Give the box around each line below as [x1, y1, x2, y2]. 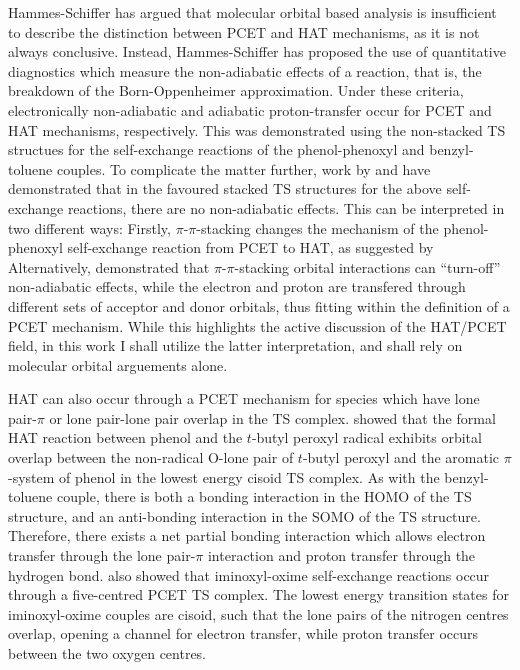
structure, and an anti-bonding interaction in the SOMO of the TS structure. [8, 505, 481, 526]
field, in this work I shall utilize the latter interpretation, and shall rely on [8, 335, 463, 356]
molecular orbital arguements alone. [8, 354, 228, 375]
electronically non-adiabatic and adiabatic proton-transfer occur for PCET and [8, 99, 492, 120]
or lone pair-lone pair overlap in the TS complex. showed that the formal [49, 407, 496, 428]
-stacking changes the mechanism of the [196, 217, 439, 238]
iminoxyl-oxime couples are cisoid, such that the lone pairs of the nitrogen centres [8, 603, 509, 624]
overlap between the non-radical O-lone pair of [8, 447, 294, 468]
